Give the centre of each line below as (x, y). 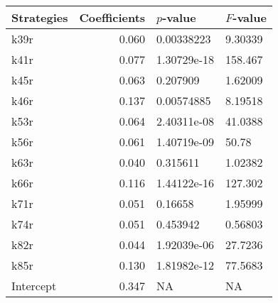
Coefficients (112, 17)
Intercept (34, 286)
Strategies (40, 17)
